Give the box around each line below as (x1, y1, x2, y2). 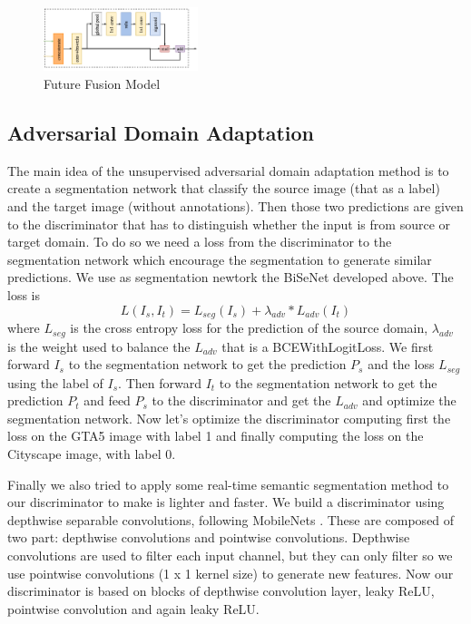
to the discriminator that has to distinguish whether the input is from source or (7, 214, 450, 233)
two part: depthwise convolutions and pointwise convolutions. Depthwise (7, 528, 410, 547)
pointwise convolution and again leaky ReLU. (7, 599, 260, 618)
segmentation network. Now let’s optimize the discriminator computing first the (7, 408, 451, 427)
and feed (83, 391, 131, 410)
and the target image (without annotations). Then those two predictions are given (7, 197, 464, 216)
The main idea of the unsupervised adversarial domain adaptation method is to (7, 161, 449, 180)
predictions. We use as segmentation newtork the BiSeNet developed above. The (7, 268, 454, 287)
